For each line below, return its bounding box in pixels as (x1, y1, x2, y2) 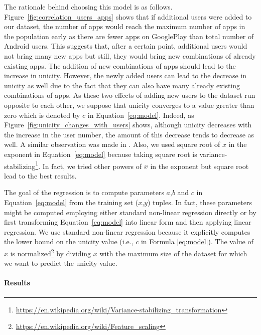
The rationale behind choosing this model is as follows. (4, 2, 173, 12)
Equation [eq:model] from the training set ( (4, 197, 139, 207)
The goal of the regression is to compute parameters (4, 187, 164, 198)
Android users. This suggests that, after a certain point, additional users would (4, 41, 247, 51)
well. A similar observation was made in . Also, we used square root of (4, 139, 220, 149)
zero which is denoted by (4, 109, 80, 120)
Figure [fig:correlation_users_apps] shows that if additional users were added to (4, 11, 252, 22)
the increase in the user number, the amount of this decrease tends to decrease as (4, 129, 254, 139)
